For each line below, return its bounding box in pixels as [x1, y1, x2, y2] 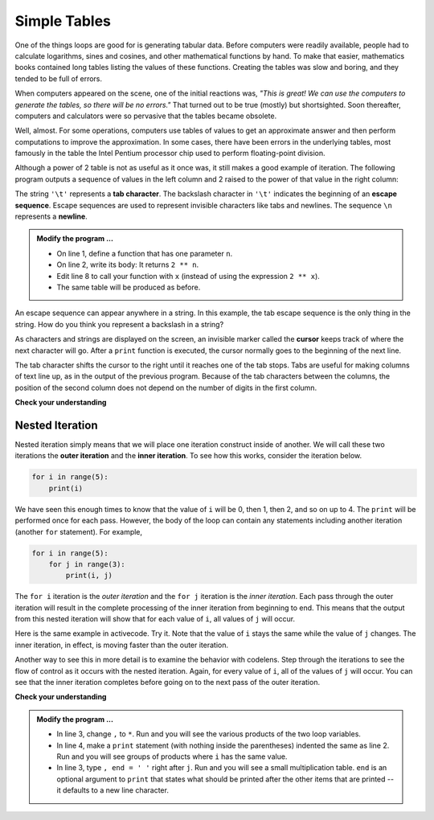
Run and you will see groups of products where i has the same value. [56, 752, 288, 761]
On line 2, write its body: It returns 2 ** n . [56, 260, 199, 269]
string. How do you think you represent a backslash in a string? [14, 319, 224, 329]
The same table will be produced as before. [56, 282, 201, 292]
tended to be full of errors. [14, 73, 103, 84]
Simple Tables [14, 12, 112, 30]
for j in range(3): [48, 560, 126, 568]
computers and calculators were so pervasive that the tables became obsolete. [14, 111, 277, 121]
